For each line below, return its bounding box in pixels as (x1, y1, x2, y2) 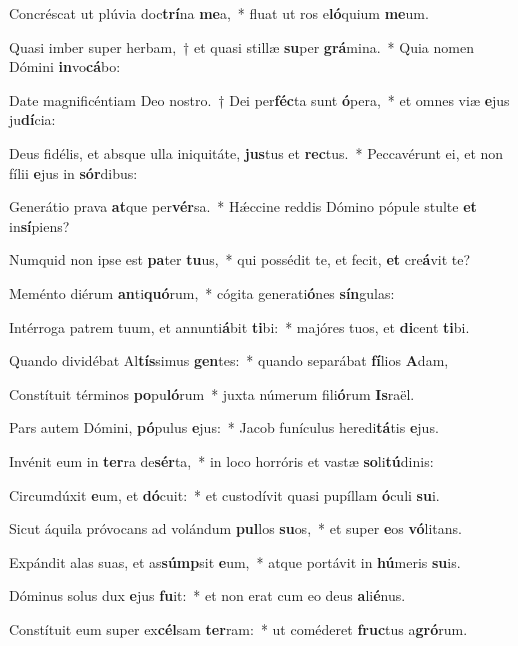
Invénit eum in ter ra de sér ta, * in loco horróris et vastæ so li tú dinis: (9, 450, 434, 471)
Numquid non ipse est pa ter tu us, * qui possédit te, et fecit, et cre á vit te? (9, 249, 471, 270)
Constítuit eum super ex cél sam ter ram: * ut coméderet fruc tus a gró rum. (9, 618, 468, 639)
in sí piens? (9, 215, 70, 236)
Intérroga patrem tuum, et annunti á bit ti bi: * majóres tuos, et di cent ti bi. (9, 316, 470, 337)
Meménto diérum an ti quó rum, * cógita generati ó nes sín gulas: (9, 282, 395, 303)
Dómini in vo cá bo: (9, 56, 121, 77)
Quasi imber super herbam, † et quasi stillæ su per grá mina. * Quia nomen (9, 36, 474, 57)
